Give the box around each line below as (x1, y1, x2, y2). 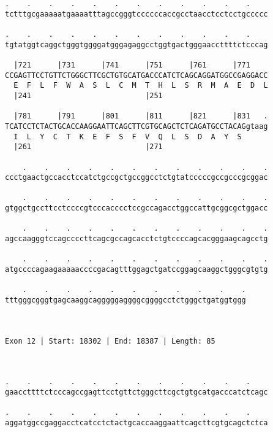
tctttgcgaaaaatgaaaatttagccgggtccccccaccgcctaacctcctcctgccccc (5, 9, 268, 18)
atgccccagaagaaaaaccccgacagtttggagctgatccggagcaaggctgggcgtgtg (5, 265, 268, 274)
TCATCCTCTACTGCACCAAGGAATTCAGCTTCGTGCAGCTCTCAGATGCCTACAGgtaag (5, 121, 268, 131)
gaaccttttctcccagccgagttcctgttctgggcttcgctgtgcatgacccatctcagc (5, 387, 268, 396)
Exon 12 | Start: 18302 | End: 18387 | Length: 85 (5, 336, 215, 345)
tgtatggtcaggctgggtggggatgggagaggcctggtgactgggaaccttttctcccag (5, 40, 268, 49)
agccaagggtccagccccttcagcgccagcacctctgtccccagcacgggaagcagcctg (5, 234, 268, 244)
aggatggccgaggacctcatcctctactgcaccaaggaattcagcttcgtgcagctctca (5, 418, 268, 427)
